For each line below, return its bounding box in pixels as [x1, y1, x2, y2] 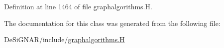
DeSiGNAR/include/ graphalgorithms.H [4, 34, 125, 45]
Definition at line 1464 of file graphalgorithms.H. [4, 1, 152, 11]
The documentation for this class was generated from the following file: [4, 18, 221, 28]
